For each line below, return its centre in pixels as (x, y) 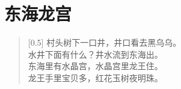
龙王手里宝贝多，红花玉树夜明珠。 (95, 77)
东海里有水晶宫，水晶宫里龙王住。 (95, 66)
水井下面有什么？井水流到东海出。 (95, 54)
